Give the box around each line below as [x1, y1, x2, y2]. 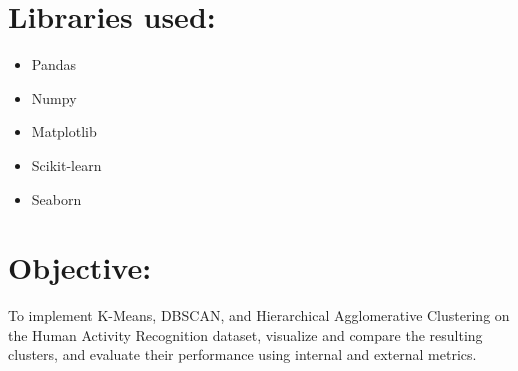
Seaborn [31, 188, 82, 209]
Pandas [31, 54, 77, 75]
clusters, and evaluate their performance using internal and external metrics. [8, 344, 477, 365]
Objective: [8, 247, 152, 288]
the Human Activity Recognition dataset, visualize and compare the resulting [8, 324, 483, 345]
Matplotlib [31, 121, 97, 142]
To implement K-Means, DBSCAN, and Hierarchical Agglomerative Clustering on [8, 305, 510, 326]
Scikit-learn [31, 154, 102, 175]
